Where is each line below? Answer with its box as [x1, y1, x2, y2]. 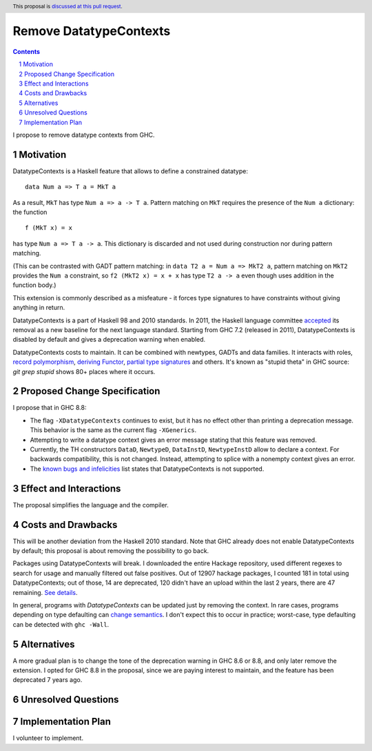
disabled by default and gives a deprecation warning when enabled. [12, 335, 206, 344]
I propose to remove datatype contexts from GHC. [12, 131, 155, 139]
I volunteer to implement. [12, 734, 84, 742]
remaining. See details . [12, 588, 78, 596]
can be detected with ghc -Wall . [12, 620, 110, 628]
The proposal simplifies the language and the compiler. [12, 500, 169, 509]
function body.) [12, 281, 56, 289]
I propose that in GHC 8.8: [12, 404, 87, 412]
